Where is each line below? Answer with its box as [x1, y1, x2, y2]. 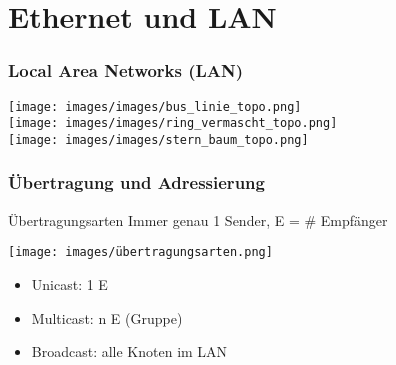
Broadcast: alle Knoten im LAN [31, 341, 228, 362]
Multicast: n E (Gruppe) [31, 307, 183, 328]
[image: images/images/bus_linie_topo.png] [8, 99, 302, 114]
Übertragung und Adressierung [8, 170, 265, 195]
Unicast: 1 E [31, 274, 108, 295]
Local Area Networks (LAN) [8, 58, 244, 83]
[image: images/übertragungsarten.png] [8, 245, 273, 260]
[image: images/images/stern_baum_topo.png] [8, 132, 309, 147]
